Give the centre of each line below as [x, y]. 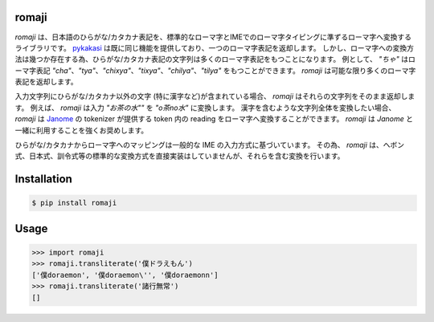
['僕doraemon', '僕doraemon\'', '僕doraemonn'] [125, 275]
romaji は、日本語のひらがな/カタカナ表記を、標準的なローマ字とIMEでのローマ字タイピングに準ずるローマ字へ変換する [213, 37]
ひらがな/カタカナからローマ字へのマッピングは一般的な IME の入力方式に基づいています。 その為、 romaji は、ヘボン [210, 145]
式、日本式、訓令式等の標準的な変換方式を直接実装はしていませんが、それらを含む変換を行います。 [180, 156]
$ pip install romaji [74, 203]
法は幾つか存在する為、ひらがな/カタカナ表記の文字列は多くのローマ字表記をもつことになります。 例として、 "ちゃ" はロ [215, 59]
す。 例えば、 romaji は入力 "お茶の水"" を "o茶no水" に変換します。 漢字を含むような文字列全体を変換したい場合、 [205, 108]
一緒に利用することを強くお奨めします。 [82, 130]
